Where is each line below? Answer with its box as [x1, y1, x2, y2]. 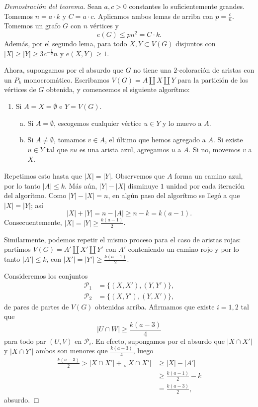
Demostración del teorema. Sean [4, 1, 102, 11]
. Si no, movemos [188, 144, 241, 154]
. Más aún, [65, 180, 97, 191]
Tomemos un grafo [4, 20, 61, 31]
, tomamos [54, 134, 86, 145]
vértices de [4, 84, 36, 95]
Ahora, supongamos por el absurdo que [4, 65, 123, 75]
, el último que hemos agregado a [105, 134, 206, 145]
